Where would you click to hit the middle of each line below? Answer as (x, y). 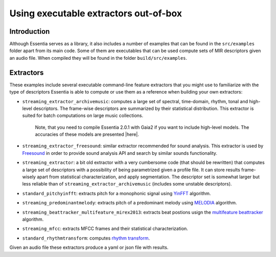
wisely (29, 177)
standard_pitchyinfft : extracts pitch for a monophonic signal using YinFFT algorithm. (117, 193)
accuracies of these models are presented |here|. (87, 134)
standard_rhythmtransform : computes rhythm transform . (86, 238)
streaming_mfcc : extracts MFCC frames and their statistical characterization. (105, 229)
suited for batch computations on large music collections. (83, 115)
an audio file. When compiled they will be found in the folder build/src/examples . (98, 58)
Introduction (30, 31)
